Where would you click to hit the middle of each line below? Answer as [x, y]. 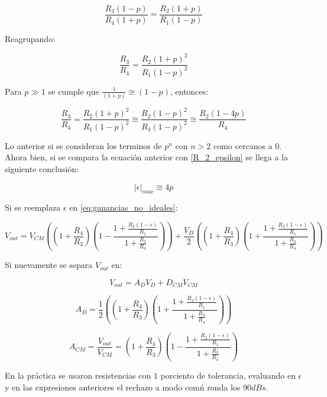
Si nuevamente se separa [49, 265]
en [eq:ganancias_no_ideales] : [124, 207]
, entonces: [189, 91]
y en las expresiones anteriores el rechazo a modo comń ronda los [123, 387]
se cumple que [74, 91]
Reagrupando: [30, 39]
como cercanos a [243, 145]
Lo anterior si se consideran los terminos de [83, 145]
